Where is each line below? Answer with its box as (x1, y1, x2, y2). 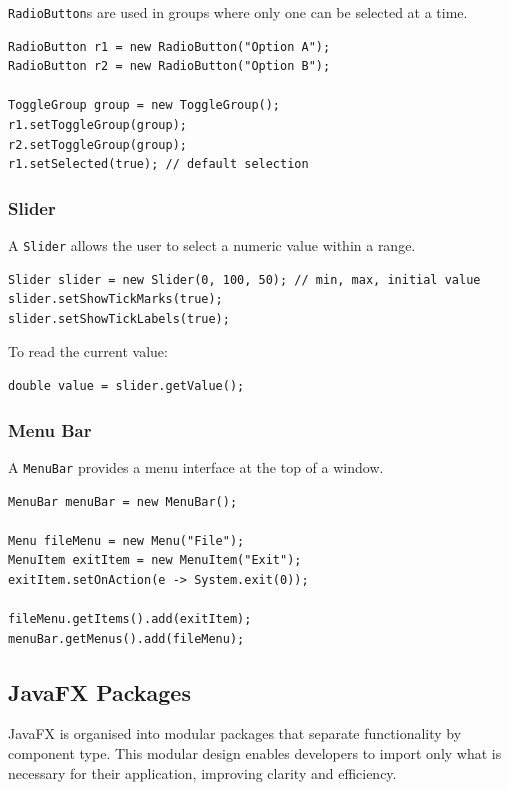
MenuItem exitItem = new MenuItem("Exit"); (8, 553, 302, 568)
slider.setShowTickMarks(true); (8, 292, 223, 307)
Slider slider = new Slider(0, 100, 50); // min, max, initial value (8, 272, 481, 287)
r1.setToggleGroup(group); (8, 118, 187, 133)
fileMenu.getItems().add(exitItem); (8, 612, 252, 627)
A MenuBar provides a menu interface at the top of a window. (8, 456, 384, 477)
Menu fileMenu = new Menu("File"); (8, 533, 245, 548)
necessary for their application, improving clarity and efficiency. (8, 762, 397, 783)
